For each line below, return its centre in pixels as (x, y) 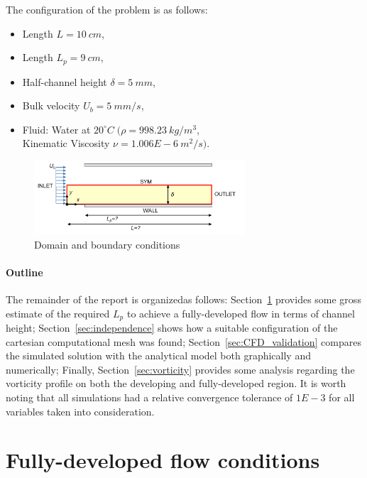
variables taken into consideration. (80, 411)
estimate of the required (58, 313)
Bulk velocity (51, 105)
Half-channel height (65, 81)
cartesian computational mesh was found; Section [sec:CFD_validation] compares (183, 341)
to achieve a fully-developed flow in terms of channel (241, 313)
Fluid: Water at (56, 129)
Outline (24, 272)
